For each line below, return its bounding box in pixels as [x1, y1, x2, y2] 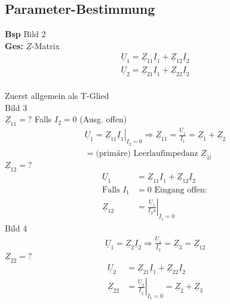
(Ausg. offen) [79, 113, 127, 125]
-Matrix [32, 39, 60, 52]
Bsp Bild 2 [5, 28, 46, 40]
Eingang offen [154, 185, 205, 194]
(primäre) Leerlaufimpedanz [96, 149, 198, 158]
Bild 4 [5, 222, 27, 234]
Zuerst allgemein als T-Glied [5, 89, 109, 102]
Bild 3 [5, 101, 27, 113]
